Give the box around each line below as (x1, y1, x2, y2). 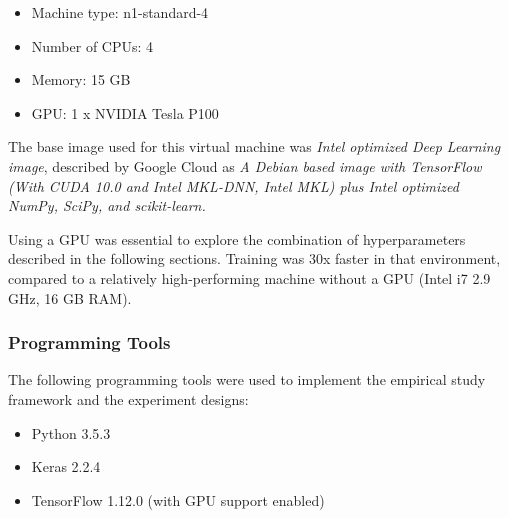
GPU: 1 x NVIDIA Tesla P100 (31, 102, 219, 123)
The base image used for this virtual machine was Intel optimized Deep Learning (8, 136, 501, 157)
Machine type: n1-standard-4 (31, 2, 209, 22)
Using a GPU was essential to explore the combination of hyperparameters (8, 228, 466, 249)
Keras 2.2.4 (31, 456, 101, 477)
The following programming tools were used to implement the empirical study (8, 369, 486, 390)
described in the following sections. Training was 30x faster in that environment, (8, 248, 501, 269)
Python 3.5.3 (31, 422, 111, 443)
